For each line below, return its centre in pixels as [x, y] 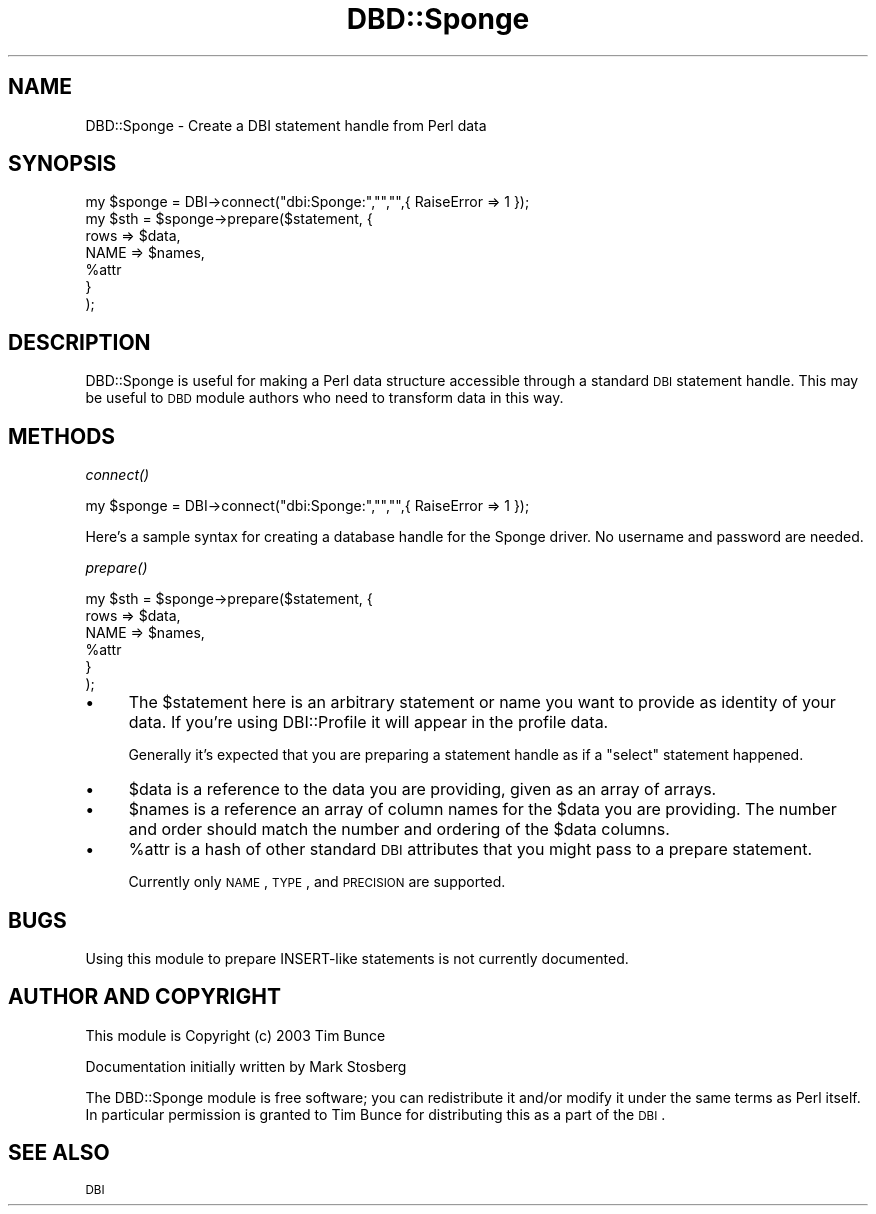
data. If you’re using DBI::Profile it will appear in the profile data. [368, 722]
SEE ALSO [59, 1153]
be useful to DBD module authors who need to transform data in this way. [324, 398]
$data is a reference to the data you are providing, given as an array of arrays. [422, 789]
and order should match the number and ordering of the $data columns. [399, 829]
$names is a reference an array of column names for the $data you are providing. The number [482, 809]
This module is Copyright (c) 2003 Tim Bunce [235, 1035]
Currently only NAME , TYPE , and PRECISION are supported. [317, 882]
